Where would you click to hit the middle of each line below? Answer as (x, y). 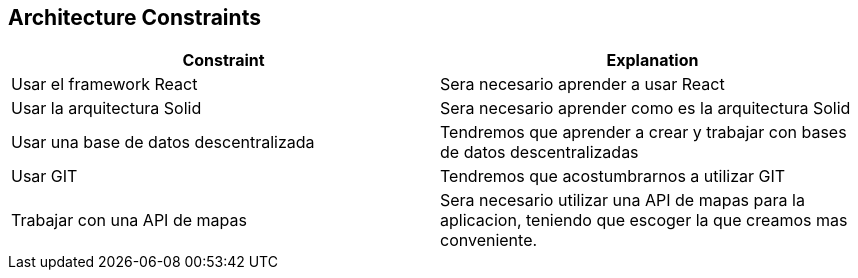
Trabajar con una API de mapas (129, 220)
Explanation (652, 60)
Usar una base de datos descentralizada (163, 142)
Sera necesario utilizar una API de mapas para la (622, 200)
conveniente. (489, 240)
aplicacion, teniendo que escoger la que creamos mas (644, 220)
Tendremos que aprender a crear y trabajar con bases (643, 132)
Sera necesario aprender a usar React (582, 84)
